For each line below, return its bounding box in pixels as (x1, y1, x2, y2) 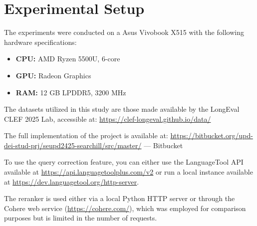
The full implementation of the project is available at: (4, 130, 168, 141)
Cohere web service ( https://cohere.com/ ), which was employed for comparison (4, 203, 246, 213)
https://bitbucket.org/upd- (170, 130, 253, 141)
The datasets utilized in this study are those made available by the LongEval (4, 104, 240, 114)
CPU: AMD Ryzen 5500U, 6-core (15, 53, 120, 64)
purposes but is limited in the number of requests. (4, 213, 157, 223)
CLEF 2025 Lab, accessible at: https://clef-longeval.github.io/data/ (4, 113, 211, 124)
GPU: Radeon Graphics (15, 70, 91, 80)
